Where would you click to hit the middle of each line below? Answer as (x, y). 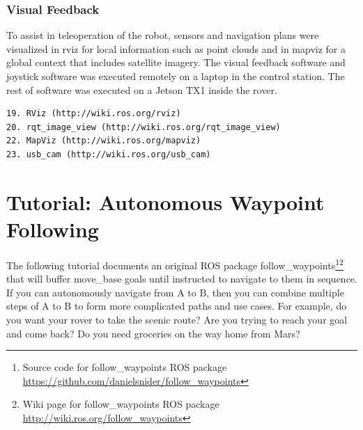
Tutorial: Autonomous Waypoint (165, 201)
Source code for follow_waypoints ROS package (125, 367)
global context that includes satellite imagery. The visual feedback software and (176, 62)
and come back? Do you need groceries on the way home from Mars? (153, 333)
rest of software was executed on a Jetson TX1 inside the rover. (142, 89)
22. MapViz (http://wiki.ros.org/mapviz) (104, 141)
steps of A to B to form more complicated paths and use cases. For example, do (177, 306)
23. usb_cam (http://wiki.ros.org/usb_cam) (109, 154)
